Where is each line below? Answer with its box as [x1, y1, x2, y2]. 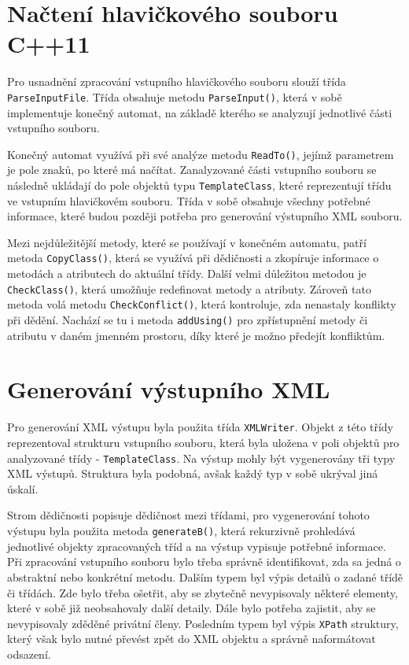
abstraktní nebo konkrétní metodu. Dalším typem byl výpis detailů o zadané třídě [7, 568, 403, 585]
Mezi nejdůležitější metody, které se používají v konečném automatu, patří [7, 234, 367, 250]
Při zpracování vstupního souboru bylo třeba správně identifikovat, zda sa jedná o [7, 553, 401, 570]
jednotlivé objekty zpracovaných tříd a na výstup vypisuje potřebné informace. [7, 538, 386, 554]
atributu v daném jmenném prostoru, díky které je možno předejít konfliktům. [7, 327, 385, 343]
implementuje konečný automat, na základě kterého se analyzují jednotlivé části [7, 104, 392, 120]
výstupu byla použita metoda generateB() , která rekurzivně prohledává [7, 523, 356, 539]
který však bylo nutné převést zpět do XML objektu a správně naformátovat [7, 630, 376, 647]
